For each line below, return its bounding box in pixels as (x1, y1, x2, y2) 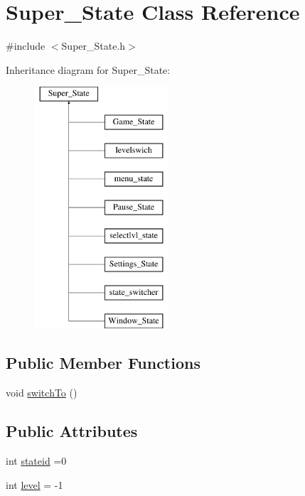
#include (6, 38, 46, 53)
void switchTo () (6, 385, 77, 400)
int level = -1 (6, 477, 63, 492)
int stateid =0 (6, 453, 67, 468)
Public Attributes (6, 420, 138, 442)
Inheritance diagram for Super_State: (6, 62, 171, 77)
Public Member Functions (6, 352, 200, 374)
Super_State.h (61, 38, 126, 53)
